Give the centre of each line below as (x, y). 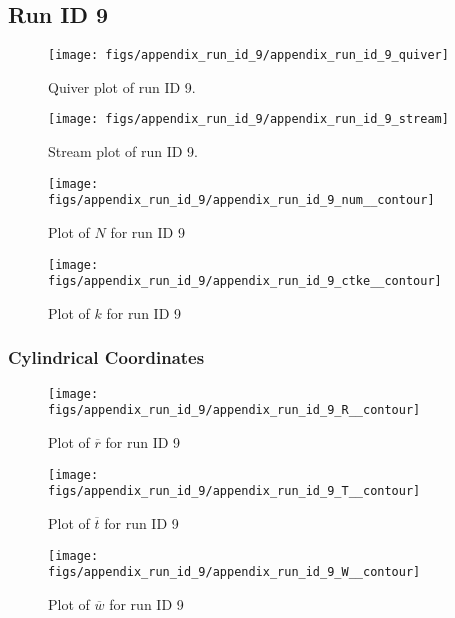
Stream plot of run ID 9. (123, 151)
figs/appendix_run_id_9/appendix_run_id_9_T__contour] (234, 491)
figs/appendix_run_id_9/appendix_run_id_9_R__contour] (234, 410)
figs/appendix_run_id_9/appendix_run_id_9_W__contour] (234, 572)
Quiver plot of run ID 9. (122, 86)
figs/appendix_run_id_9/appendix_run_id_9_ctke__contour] (245, 281)
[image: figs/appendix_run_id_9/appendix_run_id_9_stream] (248, 119)
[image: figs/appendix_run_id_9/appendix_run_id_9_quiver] (248, 55)
